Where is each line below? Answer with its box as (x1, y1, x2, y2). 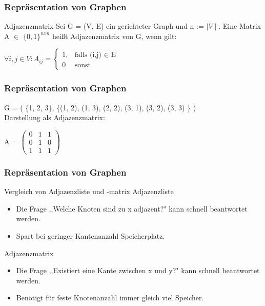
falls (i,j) (74, 51, 101, 59)
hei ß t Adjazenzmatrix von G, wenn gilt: (52, 30, 177, 41)
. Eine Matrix (218, 21, 261, 31)
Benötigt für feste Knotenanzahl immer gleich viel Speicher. (16, 292, 204, 303)
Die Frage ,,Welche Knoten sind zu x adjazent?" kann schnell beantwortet (16, 203, 248, 214)
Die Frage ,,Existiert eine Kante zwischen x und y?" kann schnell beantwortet (16, 265, 260, 276)
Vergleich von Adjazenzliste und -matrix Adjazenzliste (4, 186, 174, 197)
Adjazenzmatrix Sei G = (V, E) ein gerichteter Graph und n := (4, 21, 204, 31)
